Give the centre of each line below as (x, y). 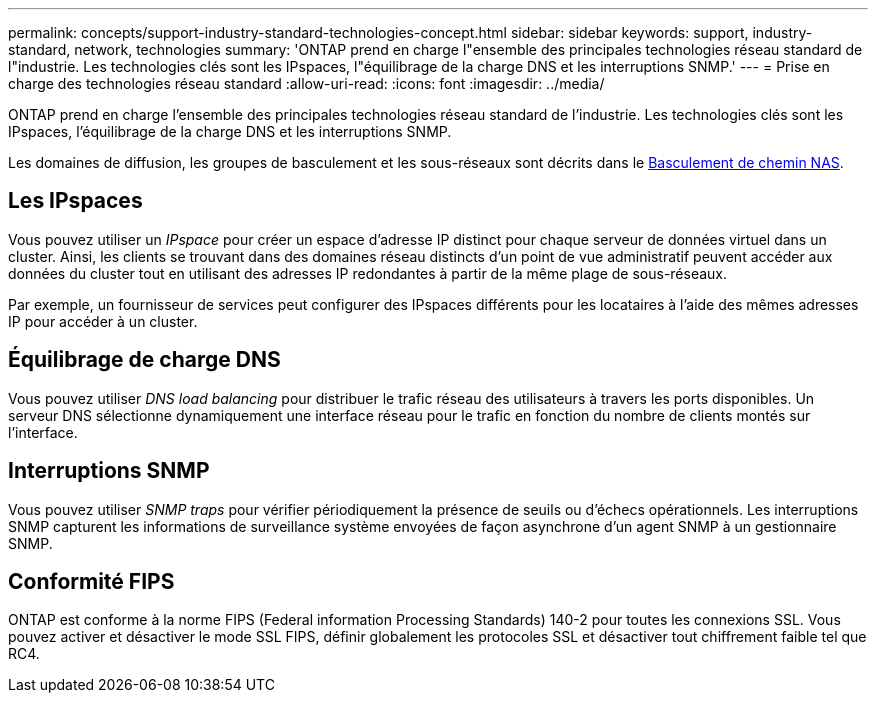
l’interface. (43, 432)
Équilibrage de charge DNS (144, 360)
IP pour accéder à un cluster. (103, 321)
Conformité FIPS (91, 581)
